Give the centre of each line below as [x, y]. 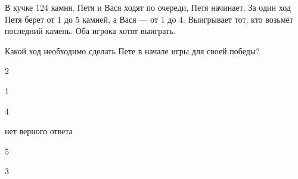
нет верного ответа [39, 131]
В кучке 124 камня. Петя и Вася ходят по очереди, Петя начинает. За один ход [148, 7]
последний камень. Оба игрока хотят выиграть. [90, 31]
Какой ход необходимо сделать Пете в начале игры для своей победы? [132, 50]
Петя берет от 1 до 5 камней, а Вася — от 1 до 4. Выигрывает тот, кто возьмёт [149, 19]
